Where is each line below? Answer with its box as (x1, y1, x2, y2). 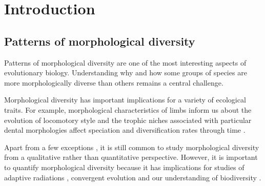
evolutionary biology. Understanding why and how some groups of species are (4, 67, 247, 78)
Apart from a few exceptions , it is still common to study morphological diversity (4, 141, 259, 152)
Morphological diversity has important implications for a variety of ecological (4, 94, 246, 105)
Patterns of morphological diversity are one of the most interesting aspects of (4, 57, 247, 68)
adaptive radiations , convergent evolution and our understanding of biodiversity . (4, 172, 261, 182)
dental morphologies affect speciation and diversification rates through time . (4, 125, 246, 135)
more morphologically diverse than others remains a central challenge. (4, 77, 223, 88)
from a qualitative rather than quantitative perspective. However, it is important (4, 152, 258, 162)
